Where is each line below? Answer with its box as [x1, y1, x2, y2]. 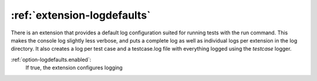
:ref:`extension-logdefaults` [11, 9, 151, 22]
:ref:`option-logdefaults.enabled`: [11, 56, 92, 63]
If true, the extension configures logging [25, 64, 123, 71]
